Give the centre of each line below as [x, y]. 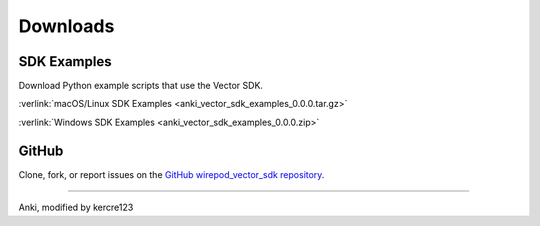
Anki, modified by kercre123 [76, 207]
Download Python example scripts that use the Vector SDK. [141, 86]
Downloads [66, 26]
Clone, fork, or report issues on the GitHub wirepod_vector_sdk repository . [171, 174]
